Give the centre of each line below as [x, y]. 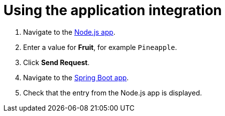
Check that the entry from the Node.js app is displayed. [112, 93]
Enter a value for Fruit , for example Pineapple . [100, 47]
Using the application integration [113, 10]
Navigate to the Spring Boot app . [76, 77]
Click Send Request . [56, 62]
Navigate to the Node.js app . [69, 32]
